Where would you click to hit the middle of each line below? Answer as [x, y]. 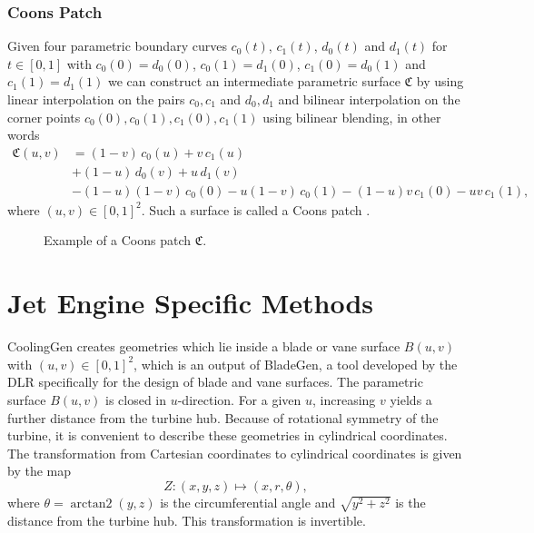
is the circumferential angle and [248, 502]
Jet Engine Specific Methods [191, 303]
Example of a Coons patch [118, 240]
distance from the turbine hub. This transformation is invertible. [187, 520]
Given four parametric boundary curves [117, 46]
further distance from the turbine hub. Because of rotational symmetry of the [223, 417]
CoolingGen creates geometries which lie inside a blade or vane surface [204, 346]
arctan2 [91, 503]
